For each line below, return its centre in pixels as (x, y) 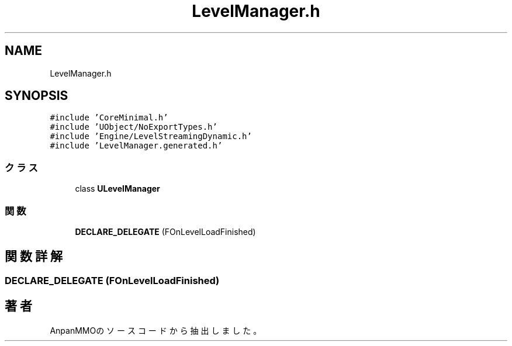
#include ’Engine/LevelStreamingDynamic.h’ (151, 136)
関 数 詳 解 (34, 257)
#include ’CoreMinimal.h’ (109, 118)
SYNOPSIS (37, 96)
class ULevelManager (117, 189)
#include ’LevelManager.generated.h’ (136, 146)
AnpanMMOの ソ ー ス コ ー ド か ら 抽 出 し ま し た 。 (156, 330)
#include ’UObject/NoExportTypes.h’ (134, 127)
